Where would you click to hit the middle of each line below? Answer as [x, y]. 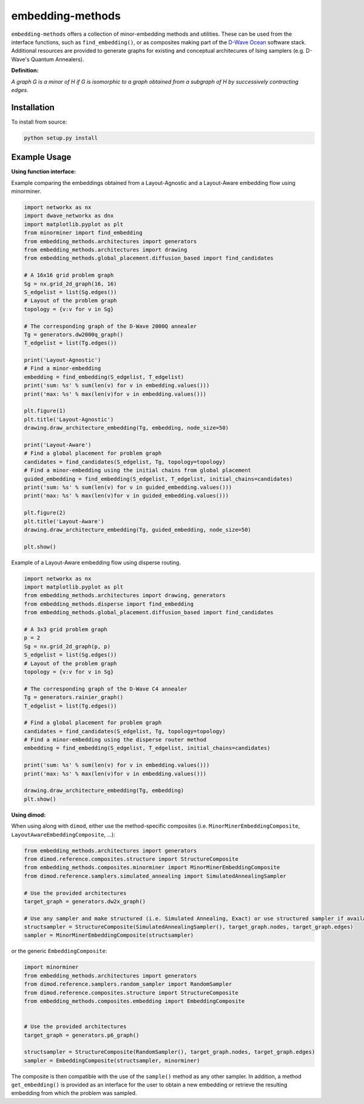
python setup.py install [61, 138]
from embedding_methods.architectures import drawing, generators [125, 595]
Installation [33, 107]
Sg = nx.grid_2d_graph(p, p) [67, 646]
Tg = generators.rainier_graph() [74, 698]
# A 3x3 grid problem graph [66, 629]
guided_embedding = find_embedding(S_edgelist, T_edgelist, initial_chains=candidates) [158, 479]
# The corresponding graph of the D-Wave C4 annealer [106, 689]
